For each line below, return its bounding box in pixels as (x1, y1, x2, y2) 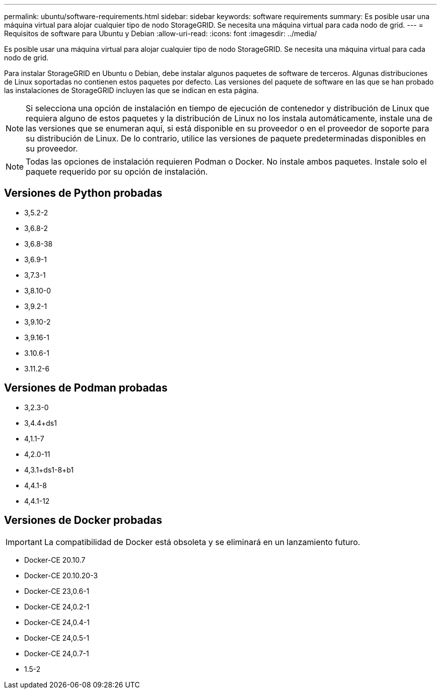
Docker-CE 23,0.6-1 (24, 586, 90, 595)
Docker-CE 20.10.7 (24, 555, 86, 564)
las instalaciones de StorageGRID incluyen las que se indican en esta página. (4, 86, 259, 95)
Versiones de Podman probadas (4, 381, 168, 395)
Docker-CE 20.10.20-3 (24, 571, 98, 580)
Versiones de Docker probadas (4, 514, 162, 527)
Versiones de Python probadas (4, 187, 163, 200)
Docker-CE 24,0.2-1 (24, 602, 90, 611)
